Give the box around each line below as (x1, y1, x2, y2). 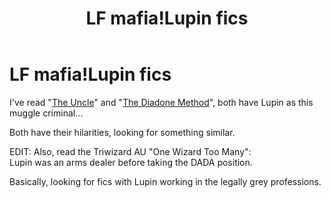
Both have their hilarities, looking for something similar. (9, 126, 236, 138)
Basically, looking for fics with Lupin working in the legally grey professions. (9, 175, 322, 187)
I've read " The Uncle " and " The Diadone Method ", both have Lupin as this (9, 96, 314, 108)
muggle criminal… (9, 107, 84, 119)
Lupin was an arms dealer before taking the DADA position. (9, 156, 253, 168)
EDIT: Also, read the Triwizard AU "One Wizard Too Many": (9, 145, 252, 157)
